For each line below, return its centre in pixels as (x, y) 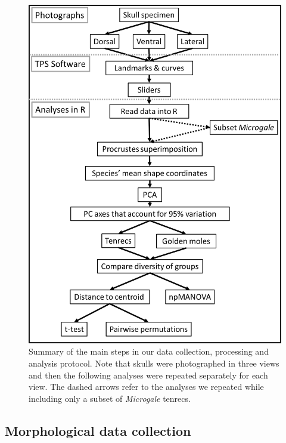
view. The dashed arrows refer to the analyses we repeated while (146, 387)
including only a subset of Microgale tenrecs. (110, 398)
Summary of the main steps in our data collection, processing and (149, 351)
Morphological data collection (98, 430)
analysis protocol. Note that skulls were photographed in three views (154, 363)
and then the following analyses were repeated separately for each (148, 375)
